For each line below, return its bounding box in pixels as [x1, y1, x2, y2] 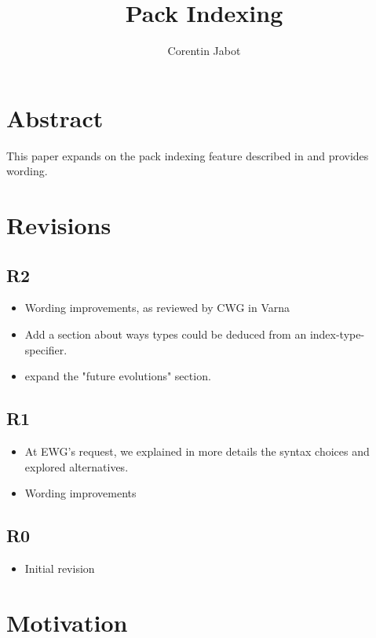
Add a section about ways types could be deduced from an [24, 326, 307, 343]
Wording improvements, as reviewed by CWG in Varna [24, 299, 290, 316]
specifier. [24, 341, 68, 357]
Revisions [6, 209, 111, 241]
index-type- [309, 326, 365, 343]
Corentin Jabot [167, 42, 241, 59]
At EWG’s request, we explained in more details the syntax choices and [24, 443, 370, 459]
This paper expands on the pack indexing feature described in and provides [6, 147, 369, 163]
